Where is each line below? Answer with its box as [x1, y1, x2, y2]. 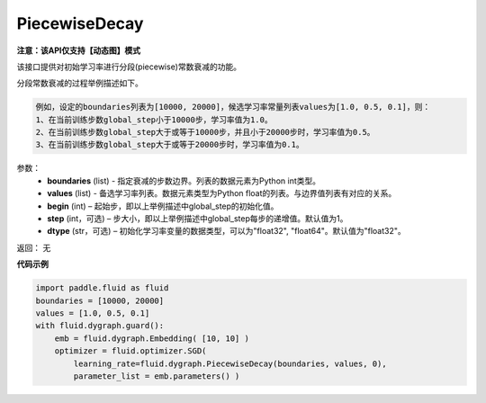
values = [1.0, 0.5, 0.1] [35, 308, 150, 318]
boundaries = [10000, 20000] [35, 295, 165, 306]
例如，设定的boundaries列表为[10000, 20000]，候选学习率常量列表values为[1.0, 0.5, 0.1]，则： [35, 102, 431, 112]
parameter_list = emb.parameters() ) [73, 371, 240, 381]
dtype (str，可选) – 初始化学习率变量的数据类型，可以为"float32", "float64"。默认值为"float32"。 [47, 226, 407, 237]
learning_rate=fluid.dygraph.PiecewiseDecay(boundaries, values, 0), [73, 358, 387, 369]
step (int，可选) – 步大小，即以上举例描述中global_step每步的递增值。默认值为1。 [47, 213, 348, 224]
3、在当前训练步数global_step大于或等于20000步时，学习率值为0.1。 [35, 139, 305, 150]
